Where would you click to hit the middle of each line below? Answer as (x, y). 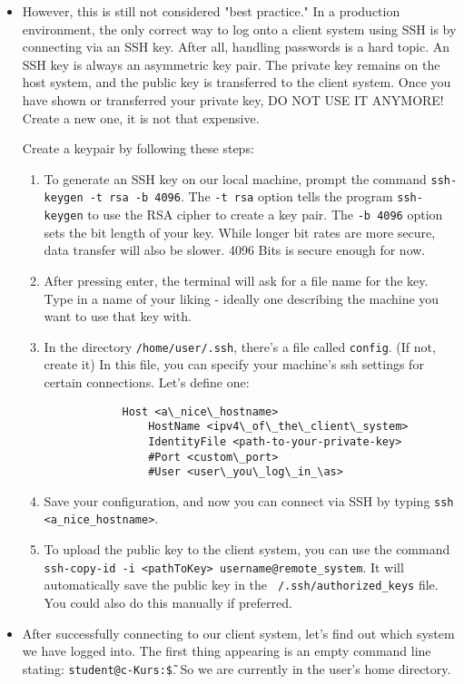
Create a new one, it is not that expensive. (141, 117)
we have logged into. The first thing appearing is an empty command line (227, 651)
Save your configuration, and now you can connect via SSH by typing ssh (249, 500)
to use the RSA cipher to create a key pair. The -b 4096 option (265, 215)
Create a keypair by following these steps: (138, 148)
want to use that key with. (118, 316)
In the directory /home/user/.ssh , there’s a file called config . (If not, (240, 346)
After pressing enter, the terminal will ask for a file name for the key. (236, 280)
